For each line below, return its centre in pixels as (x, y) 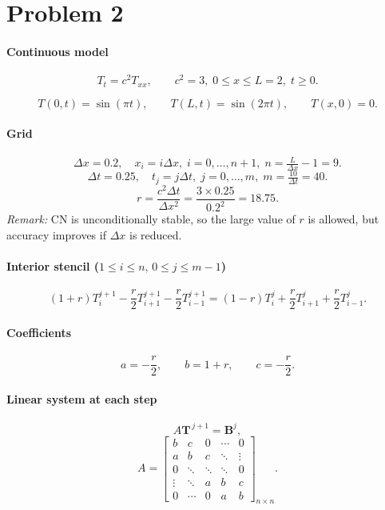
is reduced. (155, 234)
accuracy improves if (56, 234)
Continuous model (58, 51)
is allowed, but (343, 219)
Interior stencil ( (53, 266)
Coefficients (39, 332)
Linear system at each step (82, 398)
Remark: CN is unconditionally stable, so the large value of (151, 219)
